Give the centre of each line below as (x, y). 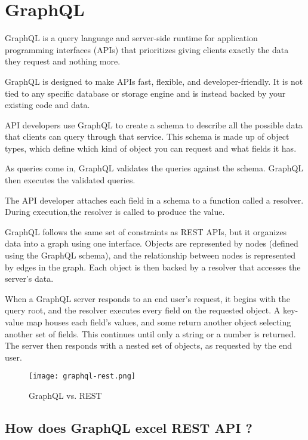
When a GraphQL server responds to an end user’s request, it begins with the (147, 298)
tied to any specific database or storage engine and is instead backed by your (145, 93)
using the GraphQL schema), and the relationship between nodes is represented (150, 255)
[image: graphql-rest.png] (82, 376)
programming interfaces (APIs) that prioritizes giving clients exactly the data (147, 49)
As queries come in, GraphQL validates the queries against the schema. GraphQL (154, 168)
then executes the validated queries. (70, 180)
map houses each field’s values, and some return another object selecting (159, 322)
